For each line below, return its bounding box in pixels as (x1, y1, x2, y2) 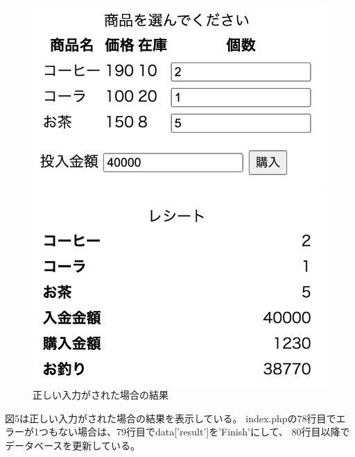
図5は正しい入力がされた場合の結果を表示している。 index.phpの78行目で (5, 410, 336, 425)
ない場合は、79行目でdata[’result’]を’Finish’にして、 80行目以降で (58, 424, 350, 439)
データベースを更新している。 (5, 438, 140, 452)
